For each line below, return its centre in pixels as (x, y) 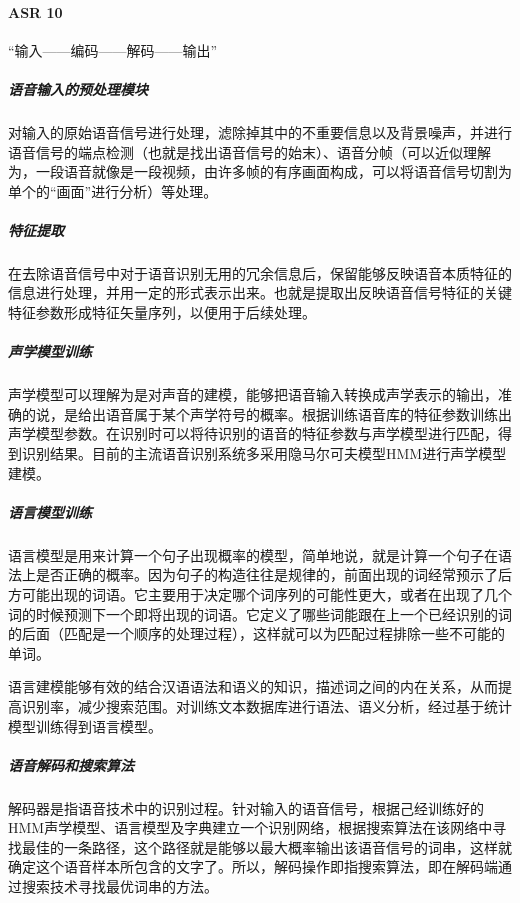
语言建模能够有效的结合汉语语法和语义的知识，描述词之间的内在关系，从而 (253, 686)
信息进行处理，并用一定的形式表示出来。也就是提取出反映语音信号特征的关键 (260, 292)
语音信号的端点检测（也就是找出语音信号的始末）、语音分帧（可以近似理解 (249, 151)
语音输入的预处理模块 (78, 88)
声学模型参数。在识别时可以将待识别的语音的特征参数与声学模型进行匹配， (253, 433)
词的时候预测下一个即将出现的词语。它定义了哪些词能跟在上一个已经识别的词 (260, 613)
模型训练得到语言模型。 (85, 725)
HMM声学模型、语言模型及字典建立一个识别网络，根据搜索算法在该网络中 (250, 827)
